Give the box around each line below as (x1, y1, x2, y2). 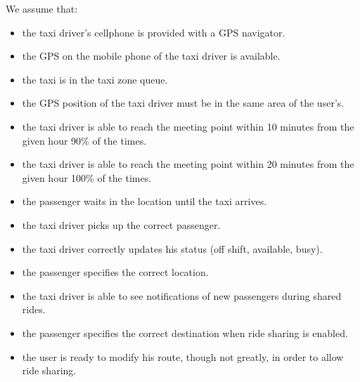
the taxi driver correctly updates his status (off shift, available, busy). (22, 241, 323, 256)
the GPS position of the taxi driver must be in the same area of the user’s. (22, 95, 345, 110)
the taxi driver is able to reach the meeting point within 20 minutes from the (22, 157, 354, 171)
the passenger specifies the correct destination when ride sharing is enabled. (22, 325, 348, 340)
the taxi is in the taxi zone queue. (22, 72, 168, 86)
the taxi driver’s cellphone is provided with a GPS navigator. (22, 25, 285, 39)
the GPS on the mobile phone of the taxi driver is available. (22, 48, 281, 63)
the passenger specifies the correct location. (22, 265, 209, 279)
